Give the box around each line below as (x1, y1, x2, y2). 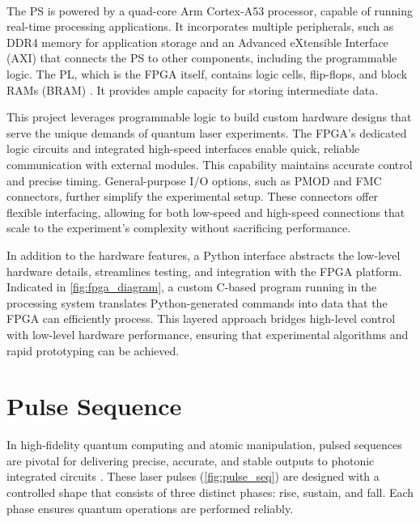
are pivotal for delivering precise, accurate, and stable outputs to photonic (6, 452, 375, 469)
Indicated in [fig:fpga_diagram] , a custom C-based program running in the (6, 278, 377, 295)
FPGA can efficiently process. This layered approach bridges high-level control (6, 310, 396, 327)
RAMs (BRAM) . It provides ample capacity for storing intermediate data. (6, 81, 379, 98)
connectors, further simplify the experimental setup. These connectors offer (6, 188, 379, 205)
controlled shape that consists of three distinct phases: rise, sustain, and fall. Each (6, 484, 414, 501)
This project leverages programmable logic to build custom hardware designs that (6, 108, 412, 125)
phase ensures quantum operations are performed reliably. (6, 499, 294, 516)
